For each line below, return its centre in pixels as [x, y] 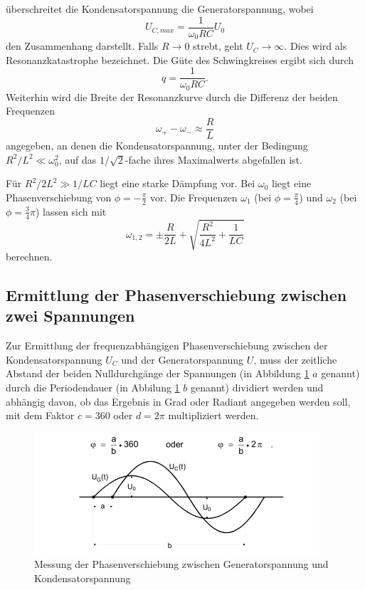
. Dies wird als [316, 46]
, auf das [78, 159]
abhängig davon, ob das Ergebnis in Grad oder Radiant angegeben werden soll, [178, 401]
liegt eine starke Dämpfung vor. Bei [178, 183]
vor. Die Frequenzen [194, 197]
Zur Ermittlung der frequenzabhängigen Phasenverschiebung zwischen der [167, 346]
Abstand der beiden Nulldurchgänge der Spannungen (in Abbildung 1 [158, 373]
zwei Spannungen [70, 316]
